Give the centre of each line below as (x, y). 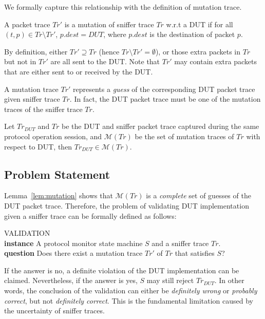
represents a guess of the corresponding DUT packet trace (164, 89)
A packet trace (27, 24)
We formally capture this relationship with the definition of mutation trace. (123, 7)
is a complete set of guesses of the (198, 195)
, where (115, 34)
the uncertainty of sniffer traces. (54, 311)
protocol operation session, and (53, 136)
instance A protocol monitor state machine (73, 243)
